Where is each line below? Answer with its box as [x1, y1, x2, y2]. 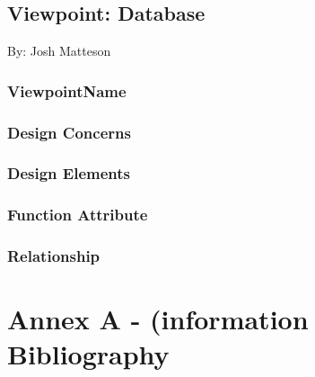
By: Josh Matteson [7, 41, 111, 60]
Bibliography [7, 336, 170, 373]
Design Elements [7, 162, 130, 184]
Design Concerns [7, 121, 131, 143]
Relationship [7, 245, 101, 267]
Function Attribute [7, 203, 148, 226]
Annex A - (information [7, 301, 309, 337]
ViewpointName [7, 79, 127, 102]
